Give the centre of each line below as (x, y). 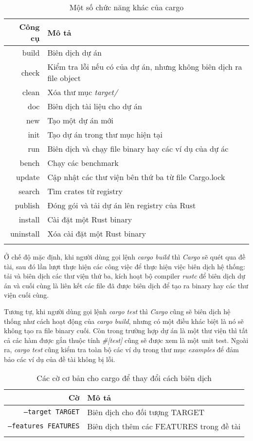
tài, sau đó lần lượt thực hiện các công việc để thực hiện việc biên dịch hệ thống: (125, 266)
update (28, 177)
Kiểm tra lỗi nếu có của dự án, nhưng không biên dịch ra (145, 67)
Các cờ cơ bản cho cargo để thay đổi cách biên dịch (124, 378)
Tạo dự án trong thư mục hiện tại (105, 134)
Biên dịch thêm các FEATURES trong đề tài (164, 426)
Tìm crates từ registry (85, 191)
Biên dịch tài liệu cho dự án (95, 106)
